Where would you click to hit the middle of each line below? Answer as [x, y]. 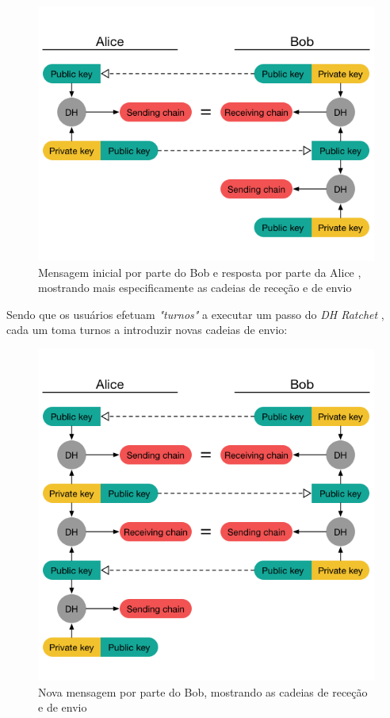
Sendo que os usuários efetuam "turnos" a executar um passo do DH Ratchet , [195, 314]
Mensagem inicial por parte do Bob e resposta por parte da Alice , [200, 272]
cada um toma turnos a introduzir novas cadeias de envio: [147, 330]
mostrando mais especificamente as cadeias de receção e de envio [195, 288]
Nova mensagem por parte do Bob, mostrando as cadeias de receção [203, 691]
